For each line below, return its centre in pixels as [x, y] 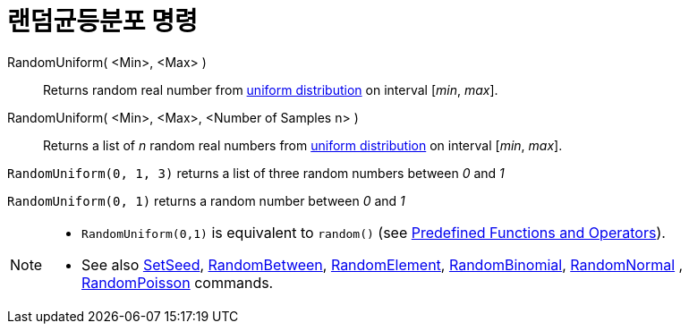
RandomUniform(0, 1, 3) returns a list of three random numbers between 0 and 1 [256, 173]
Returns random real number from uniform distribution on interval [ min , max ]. [271, 89]
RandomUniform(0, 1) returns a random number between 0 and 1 [206, 200]
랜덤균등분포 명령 [102, 21]
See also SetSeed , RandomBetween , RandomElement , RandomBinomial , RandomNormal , [383, 264]
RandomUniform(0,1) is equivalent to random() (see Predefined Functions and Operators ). [374, 232]
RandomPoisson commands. [178, 282]
